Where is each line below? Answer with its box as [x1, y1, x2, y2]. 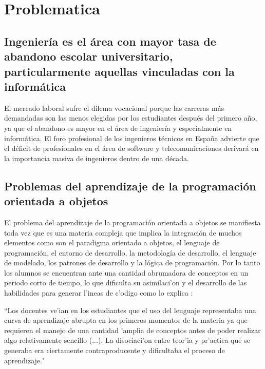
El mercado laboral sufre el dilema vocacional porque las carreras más [4, 102, 224, 113]
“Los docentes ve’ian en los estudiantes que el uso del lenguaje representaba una [4, 304, 256, 315]
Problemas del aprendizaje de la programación [4, 178, 256, 193]
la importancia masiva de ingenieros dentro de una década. [4, 152, 189, 163]
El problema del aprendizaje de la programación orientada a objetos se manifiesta [4, 217, 261, 227]
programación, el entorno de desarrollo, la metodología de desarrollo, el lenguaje [4, 247, 256, 258]
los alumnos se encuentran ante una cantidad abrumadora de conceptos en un [4, 267, 249, 278]
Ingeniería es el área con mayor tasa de [4, 33, 216, 49]
